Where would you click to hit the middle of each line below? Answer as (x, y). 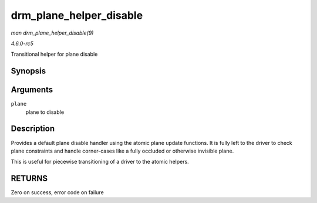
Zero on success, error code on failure (57, 192)
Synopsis (28, 71)
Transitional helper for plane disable (54, 54)
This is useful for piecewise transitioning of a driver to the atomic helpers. (100, 162)
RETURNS (29, 179)
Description (33, 129)
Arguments (32, 90)
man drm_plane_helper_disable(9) (52, 33)
